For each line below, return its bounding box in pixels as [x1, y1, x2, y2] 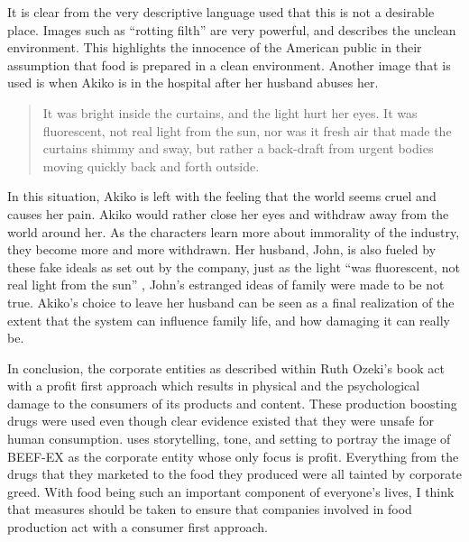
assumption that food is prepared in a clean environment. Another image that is [7, 55, 451, 74]
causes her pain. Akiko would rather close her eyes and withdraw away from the [7, 204, 449, 223]
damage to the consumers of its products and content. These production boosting [7, 393, 457, 412]
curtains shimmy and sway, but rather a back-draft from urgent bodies [42, 139, 434, 158]
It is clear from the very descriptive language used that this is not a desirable [7, 3, 435, 21]
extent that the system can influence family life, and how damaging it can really [7, 310, 450, 329]
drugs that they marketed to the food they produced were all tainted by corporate [7, 464, 462, 483]
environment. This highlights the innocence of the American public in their [7, 38, 422, 57]
